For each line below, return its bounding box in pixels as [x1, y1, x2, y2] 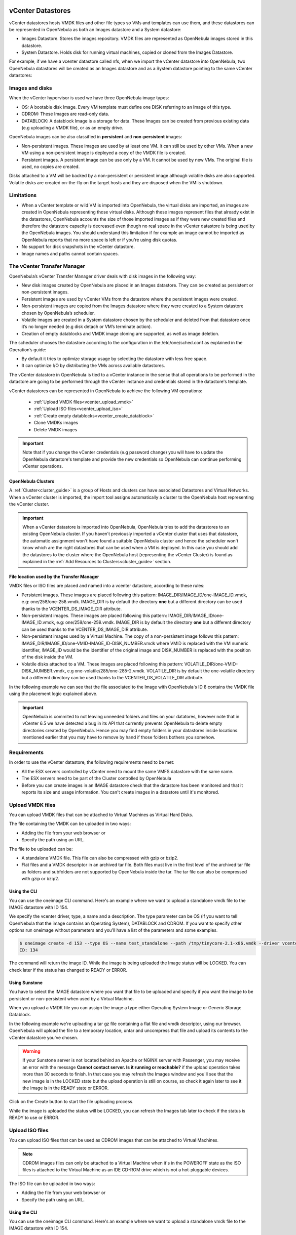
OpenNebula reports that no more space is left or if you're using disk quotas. [21, 237, 178, 243]
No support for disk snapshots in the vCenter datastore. [21, 244, 135, 249]
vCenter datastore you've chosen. [9, 1034, 78, 1040]
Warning [22, 1048, 40, 1054]
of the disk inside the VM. [21, 654, 74, 660]
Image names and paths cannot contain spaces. [21, 250, 119, 256]
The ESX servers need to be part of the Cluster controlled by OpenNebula [21, 776, 172, 782]
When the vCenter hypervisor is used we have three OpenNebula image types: [9, 95, 169, 101]
